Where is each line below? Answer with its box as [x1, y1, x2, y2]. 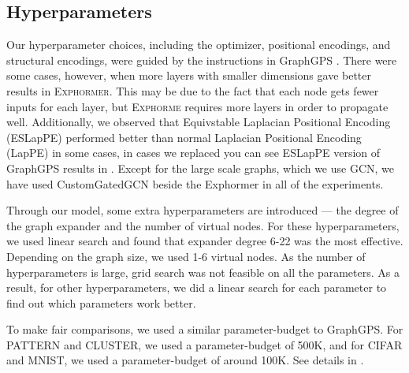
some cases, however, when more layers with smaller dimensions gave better [6, 67, 372, 84]
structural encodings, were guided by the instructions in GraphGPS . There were [6, 51, 397, 68]
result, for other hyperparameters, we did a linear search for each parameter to [6, 279, 387, 296]
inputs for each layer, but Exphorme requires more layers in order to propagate [6, 98, 389, 114]
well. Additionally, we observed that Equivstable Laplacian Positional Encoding [6, 114, 391, 130]
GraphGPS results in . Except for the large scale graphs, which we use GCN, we [6, 159, 395, 176]
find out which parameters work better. [6, 294, 196, 311]
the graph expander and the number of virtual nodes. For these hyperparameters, [6, 217, 400, 233]
